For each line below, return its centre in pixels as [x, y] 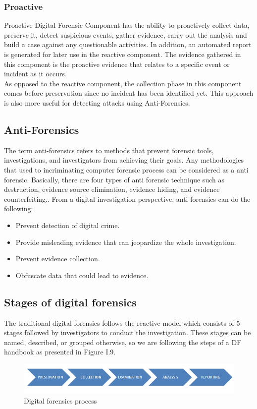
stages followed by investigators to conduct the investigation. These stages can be [128, 332]
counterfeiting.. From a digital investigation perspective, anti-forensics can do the [127, 199]
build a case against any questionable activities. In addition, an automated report [128, 44]
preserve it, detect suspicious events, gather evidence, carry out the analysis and [126, 34]
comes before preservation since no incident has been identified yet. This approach [129, 93]
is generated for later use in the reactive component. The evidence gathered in [123, 54]
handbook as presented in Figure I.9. [60, 352]
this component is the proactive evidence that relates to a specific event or [117, 64]
